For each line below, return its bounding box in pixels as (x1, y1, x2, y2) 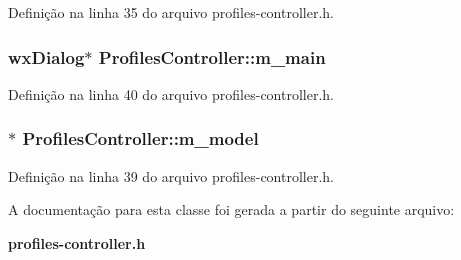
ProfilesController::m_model (22, 126, 259, 151)
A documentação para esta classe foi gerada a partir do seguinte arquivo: (8, 199, 455, 220)
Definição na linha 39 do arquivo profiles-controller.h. (8, 165, 334, 186)
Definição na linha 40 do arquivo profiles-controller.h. (8, 83, 334, 104)
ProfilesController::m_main (98, 44, 326, 69)
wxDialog (8, 44, 85, 69)
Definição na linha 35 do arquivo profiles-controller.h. (8, 2, 334, 22)
